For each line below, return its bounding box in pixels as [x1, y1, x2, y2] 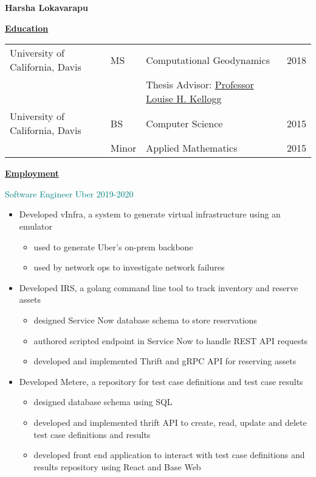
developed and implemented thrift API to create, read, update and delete [33, 415, 307, 428]
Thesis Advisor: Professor [146, 77, 254, 92]
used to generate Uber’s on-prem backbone [33, 240, 193, 253]
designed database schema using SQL [33, 395, 173, 408]
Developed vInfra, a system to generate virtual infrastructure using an [19, 208, 281, 221]
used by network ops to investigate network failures [33, 261, 225, 274]
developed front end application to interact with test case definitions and [33, 448, 305, 461]
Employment [5, 167, 60, 180]
